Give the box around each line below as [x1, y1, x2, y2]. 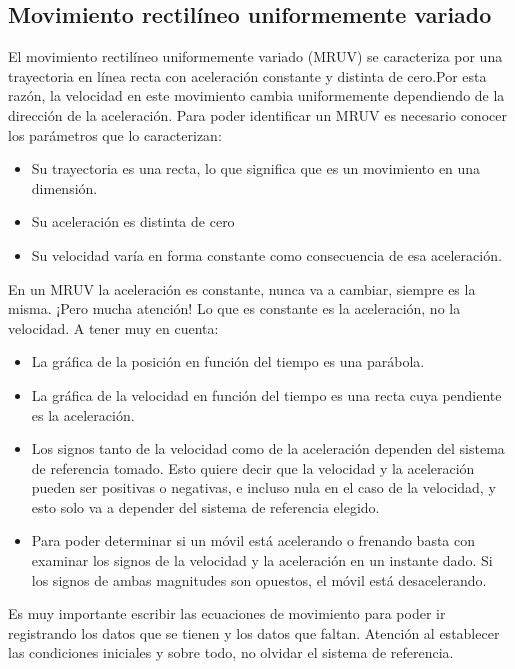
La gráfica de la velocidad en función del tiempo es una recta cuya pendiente [31, 384, 502, 405]
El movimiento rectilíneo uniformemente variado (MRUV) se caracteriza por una [8, 46, 503, 67]
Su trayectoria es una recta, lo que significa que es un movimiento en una [31, 158, 481, 179]
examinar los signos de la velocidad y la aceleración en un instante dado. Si [31, 550, 493, 571]
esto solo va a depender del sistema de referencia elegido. [31, 496, 380, 517]
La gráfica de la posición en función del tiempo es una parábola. [31, 351, 425, 372]
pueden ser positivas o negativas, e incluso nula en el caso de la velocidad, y [31, 477, 496, 498]
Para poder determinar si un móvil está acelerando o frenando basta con [31, 530, 476, 551]
